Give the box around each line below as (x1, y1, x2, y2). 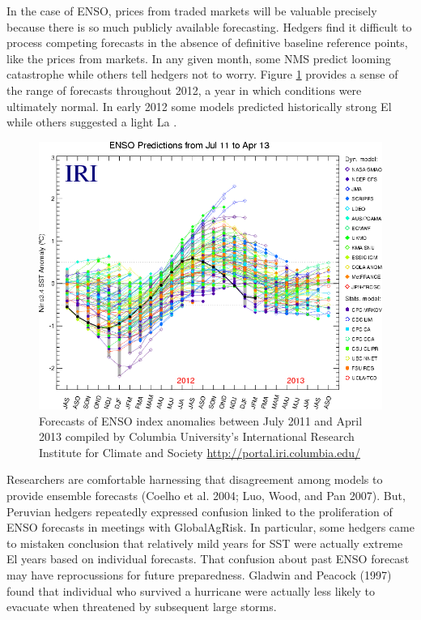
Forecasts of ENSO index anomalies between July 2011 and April (39, 412, 363, 429)
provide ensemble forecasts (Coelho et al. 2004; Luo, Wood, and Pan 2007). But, (6, 486, 406, 503)
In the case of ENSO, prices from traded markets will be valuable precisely (6, 2, 377, 19)
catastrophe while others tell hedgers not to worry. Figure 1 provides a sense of (6, 66, 398, 83)
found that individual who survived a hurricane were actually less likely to (6, 582, 376, 599)
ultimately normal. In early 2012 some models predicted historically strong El (6, 97, 392, 114)
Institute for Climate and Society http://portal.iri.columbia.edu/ (39, 443, 360, 460)
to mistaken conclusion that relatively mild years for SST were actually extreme (6, 534, 403, 551)
